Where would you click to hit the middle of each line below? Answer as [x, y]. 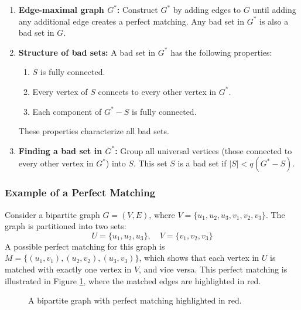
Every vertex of [60, 91]
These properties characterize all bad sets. [94, 131]
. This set [150, 163]
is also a [274, 21]
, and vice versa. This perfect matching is [213, 269]
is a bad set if [202, 163]
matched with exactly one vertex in [68, 269]
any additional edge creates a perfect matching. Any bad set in [131, 21]
